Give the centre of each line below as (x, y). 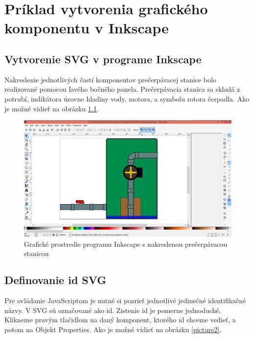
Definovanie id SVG (56, 280)
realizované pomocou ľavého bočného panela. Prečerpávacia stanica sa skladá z (122, 89)
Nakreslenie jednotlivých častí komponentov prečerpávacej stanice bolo (110, 79)
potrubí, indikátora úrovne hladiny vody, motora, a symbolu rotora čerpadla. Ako (127, 98)
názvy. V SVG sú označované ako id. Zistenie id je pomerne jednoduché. (113, 310)
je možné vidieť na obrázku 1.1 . (52, 108)
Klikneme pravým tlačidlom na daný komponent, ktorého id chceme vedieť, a (120, 320)
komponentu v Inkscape (87, 28)
